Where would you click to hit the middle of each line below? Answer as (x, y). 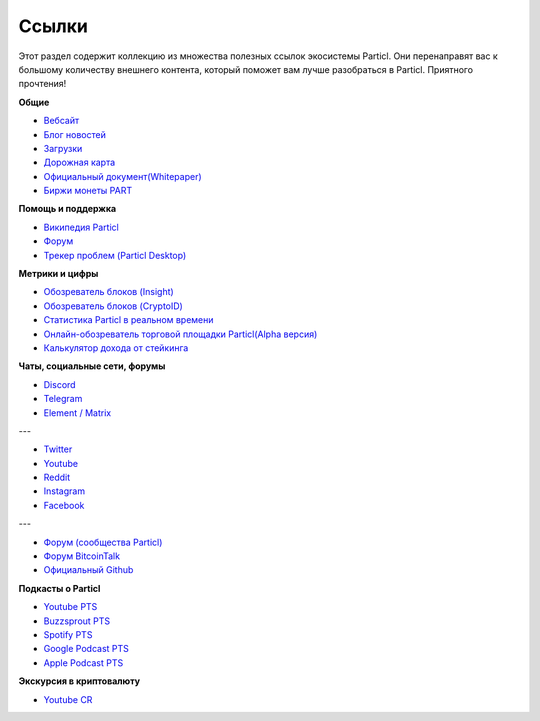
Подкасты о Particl (59, 588)
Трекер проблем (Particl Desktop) (115, 255)
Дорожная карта (79, 162)
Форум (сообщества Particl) (103, 542)
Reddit (57, 477)
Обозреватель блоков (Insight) (108, 292)
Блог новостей (75, 134)
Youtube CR (68, 699)
